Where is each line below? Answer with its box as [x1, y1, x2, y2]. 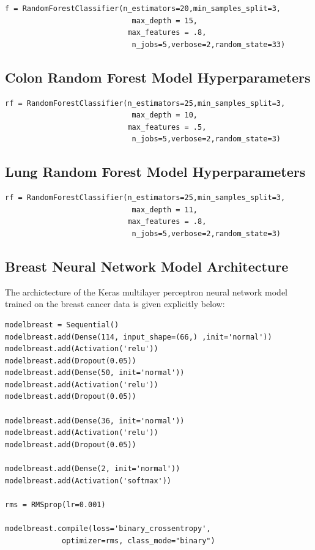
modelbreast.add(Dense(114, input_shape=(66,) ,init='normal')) [5, 332, 272, 341]
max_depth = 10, [132, 111, 198, 120]
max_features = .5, [127, 122, 207, 132]
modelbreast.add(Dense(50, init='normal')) [5, 368, 185, 377]
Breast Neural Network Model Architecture [5, 256, 289, 275]
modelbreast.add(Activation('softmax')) [5, 476, 172, 485]
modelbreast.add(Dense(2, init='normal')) [5, 464, 180, 474]
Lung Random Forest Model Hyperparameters [5, 162, 306, 181]
